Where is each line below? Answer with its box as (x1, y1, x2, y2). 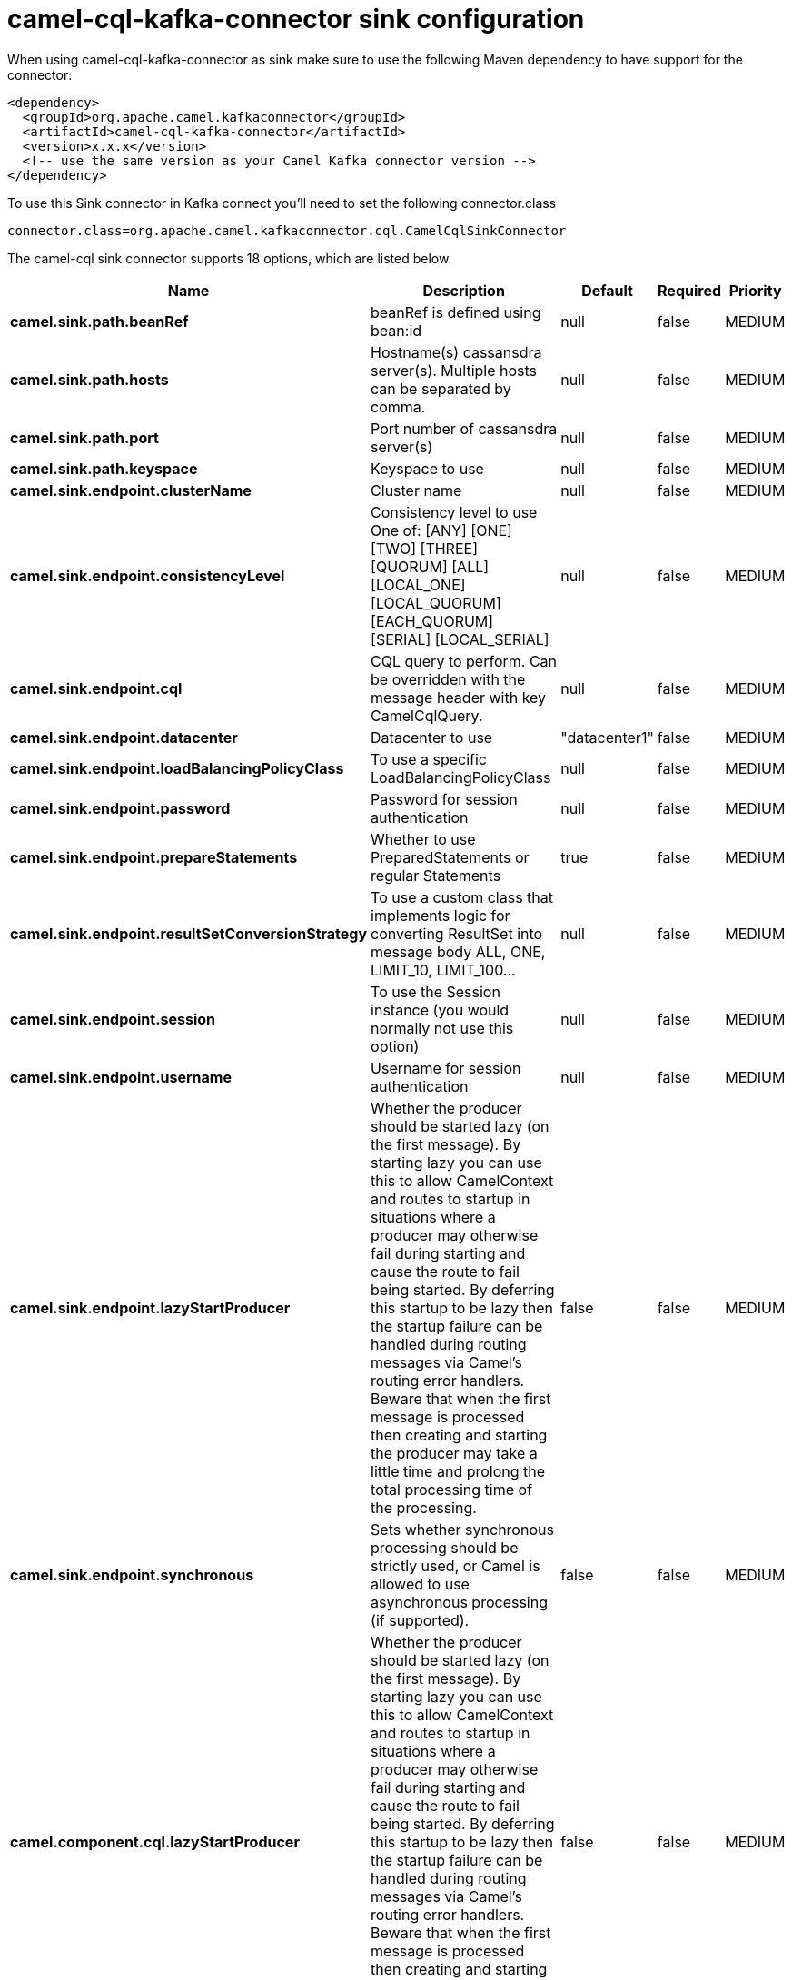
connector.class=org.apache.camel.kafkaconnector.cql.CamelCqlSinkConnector (7, 223, 567, 238)
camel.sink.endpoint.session (10, 1009, 216, 1028)
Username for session (371, 1058, 521, 1077)
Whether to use (371, 829, 476, 848)
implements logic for (371, 906, 510, 925)
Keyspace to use (371, 459, 484, 478)
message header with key (371, 688, 547, 707)
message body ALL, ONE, (371, 942, 546, 961)
